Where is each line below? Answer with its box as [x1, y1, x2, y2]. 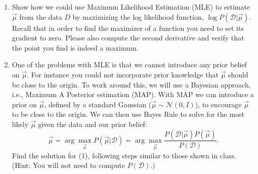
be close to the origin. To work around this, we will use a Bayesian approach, [12, 79, 251, 90]
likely [12, 118, 29, 129]
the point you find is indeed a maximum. [12, 42, 139, 53]
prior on [12, 99, 37, 109]
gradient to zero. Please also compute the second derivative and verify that [12, 32, 244, 43]
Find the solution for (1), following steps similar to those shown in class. [12, 150, 236, 160]
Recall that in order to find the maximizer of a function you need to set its [12, 22, 244, 33]
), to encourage [195, 99, 242, 109]
